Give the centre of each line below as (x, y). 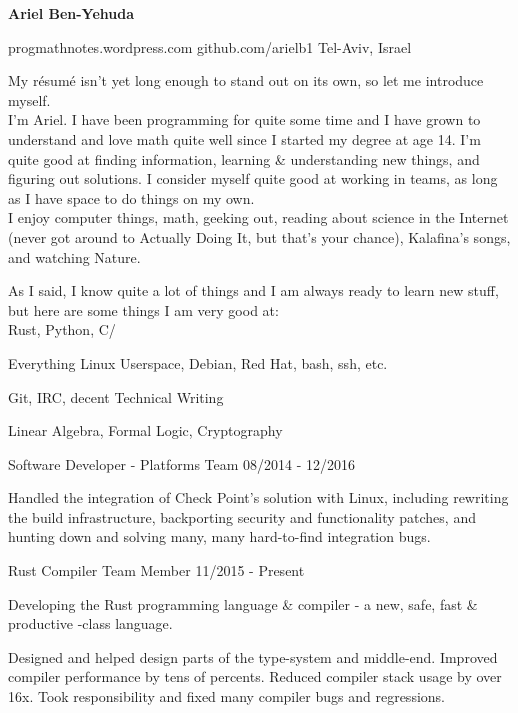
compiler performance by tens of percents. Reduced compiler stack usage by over (255, 676)
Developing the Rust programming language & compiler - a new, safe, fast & (243, 603)
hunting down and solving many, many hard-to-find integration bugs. (219, 536)
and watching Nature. (74, 256)
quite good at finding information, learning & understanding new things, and (244, 158)
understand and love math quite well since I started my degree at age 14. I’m (244, 138)
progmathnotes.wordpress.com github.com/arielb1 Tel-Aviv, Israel (210, 46)
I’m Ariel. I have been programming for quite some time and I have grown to (244, 119)
